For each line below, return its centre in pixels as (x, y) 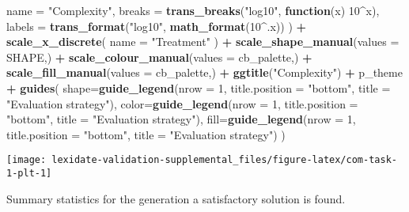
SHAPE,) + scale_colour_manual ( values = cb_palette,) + (159, 57)
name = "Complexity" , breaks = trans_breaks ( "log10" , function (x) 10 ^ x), (193, 10)
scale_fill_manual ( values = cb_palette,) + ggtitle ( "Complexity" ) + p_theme (204, 72)
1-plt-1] (29, 173)
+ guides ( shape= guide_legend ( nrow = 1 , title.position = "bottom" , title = (199, 87)
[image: (27, 160)
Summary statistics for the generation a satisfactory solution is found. (176, 198)
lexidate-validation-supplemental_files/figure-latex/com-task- (224, 160)
